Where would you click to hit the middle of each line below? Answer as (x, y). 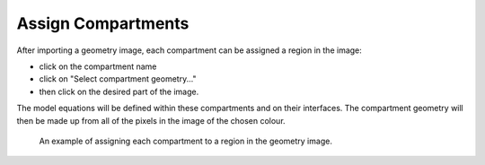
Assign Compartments (103, 23)
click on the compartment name (98, 66)
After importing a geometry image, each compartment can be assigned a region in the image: (190, 50)
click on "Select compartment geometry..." (118, 79)
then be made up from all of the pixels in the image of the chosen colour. (151, 120)
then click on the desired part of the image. (119, 91)
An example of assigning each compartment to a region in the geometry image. (185, 141)
